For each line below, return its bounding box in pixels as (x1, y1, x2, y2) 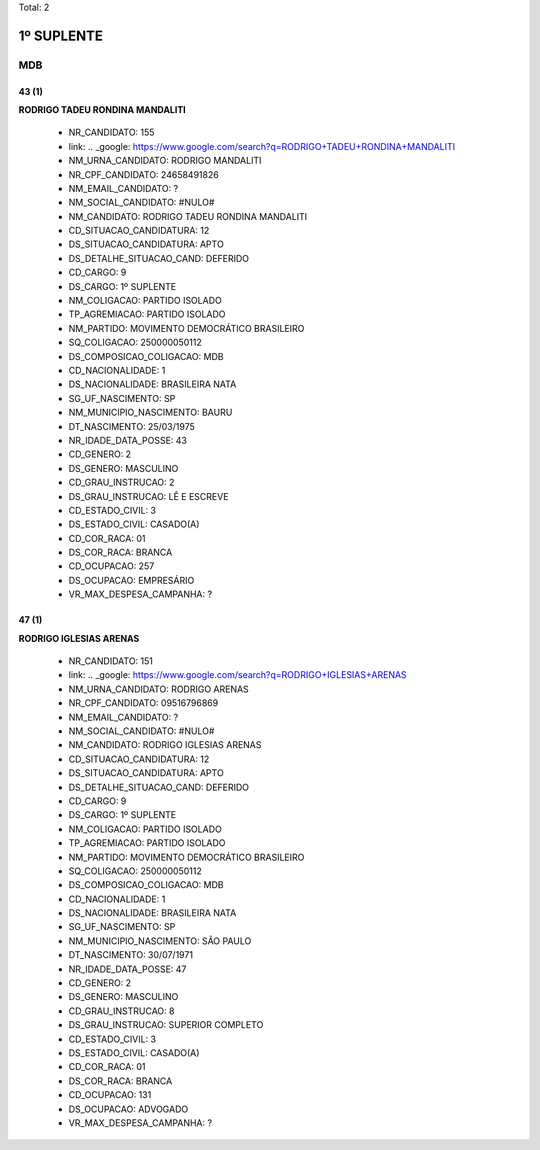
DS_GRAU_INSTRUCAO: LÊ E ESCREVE (68, 490, 229, 502)
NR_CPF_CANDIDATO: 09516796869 (68, 697, 219, 709)
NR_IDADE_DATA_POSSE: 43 (68, 434, 187, 446)
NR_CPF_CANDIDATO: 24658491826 (68, 168, 219, 180)
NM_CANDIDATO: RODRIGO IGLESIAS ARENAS (68, 739, 262, 751)
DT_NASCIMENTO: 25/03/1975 (68, 420, 195, 432)
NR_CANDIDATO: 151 (68, 655, 154, 667)
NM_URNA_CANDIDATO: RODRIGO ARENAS (68, 683, 249, 695)
